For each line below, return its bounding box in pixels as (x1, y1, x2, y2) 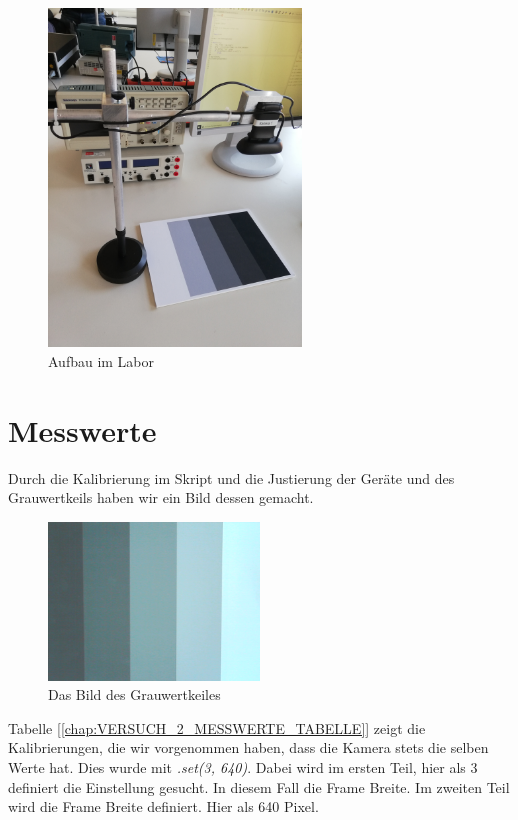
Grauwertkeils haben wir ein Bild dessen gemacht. (8, 487, 314, 508)
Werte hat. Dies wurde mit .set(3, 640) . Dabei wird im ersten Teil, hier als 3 (8, 757, 478, 778)
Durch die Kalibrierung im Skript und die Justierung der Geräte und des (8, 467, 455, 488)
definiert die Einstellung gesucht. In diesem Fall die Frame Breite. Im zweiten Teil (8, 776, 510, 797)
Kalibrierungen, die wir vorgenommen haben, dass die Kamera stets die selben (8, 737, 489, 758)
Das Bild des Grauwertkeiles (48, 684, 221, 705)
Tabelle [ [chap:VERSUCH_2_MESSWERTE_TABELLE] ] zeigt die (8, 717, 426, 738)
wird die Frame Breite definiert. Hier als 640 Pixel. (8, 796, 319, 817)
